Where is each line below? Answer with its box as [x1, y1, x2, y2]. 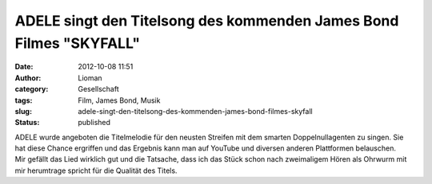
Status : [14, 118, 40, 127]
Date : [14, 62, 34, 72]
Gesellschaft [78, 84, 119, 94]
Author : [14, 72, 42, 83]
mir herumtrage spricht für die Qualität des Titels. [14, 166, 178, 175]
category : [14, 84, 49, 94]
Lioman [78, 72, 103, 83]
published [78, 118, 111, 127]
